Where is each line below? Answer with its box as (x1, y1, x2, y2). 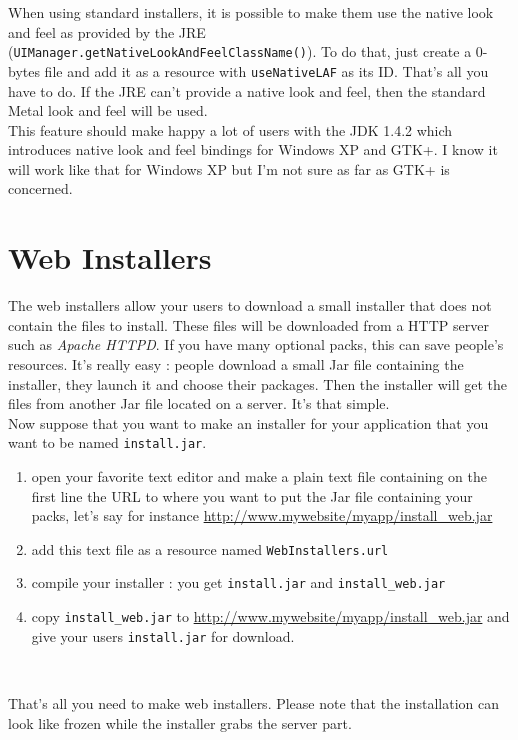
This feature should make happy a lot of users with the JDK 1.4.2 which (8, 119, 453, 140)
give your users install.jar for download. (31, 625, 295, 646)
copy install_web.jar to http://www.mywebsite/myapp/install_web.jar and (31, 606, 510, 627)
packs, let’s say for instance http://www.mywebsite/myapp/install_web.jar (31, 505, 493, 526)
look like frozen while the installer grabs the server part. (8, 712, 352, 733)
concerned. (8, 178, 73, 199)
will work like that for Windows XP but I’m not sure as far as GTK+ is (8, 158, 450, 179)
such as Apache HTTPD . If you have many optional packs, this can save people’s (8, 334, 504, 355)
